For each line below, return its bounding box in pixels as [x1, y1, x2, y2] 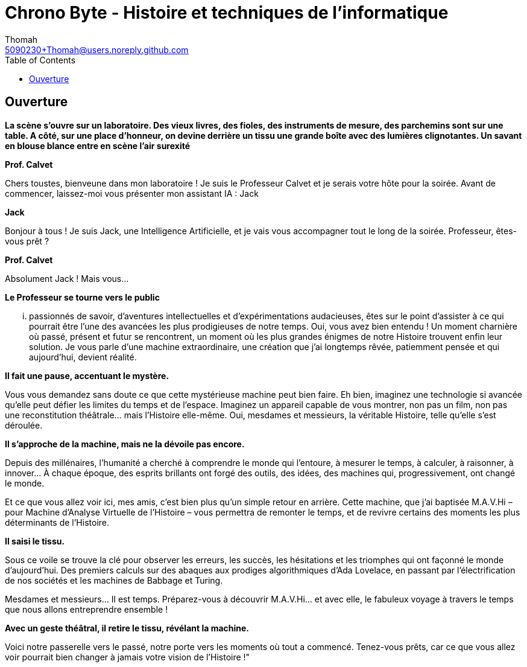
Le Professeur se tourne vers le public [5, 292, 160, 302]
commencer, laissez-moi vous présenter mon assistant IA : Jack [5, 188, 259, 199]
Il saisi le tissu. [5, 535, 65, 546]
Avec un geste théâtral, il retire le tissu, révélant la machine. [5, 622, 250, 633]
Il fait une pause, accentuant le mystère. [5, 370, 169, 381]
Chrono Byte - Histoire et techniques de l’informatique [5, 2, 449, 23]
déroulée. [5, 420, 43, 430]
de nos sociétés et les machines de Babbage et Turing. [5, 575, 223, 586]
